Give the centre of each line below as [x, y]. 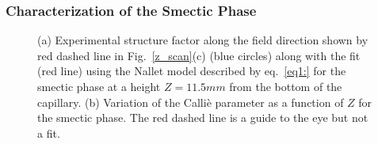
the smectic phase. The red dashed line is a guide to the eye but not [203, 117]
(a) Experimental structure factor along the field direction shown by [203, 40]
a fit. [49, 133]
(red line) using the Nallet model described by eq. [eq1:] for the [192, 71]
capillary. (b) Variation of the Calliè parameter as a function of [191, 102]
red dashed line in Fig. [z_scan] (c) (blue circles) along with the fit [199, 55]
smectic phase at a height [99, 86]
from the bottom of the [286, 86]
